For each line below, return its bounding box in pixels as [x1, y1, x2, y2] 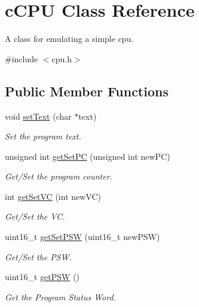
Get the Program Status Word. [5, 290, 116, 303]
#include [5, 52, 38, 65]
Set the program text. [5, 130, 81, 142]
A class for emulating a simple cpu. [5, 32, 134, 45]
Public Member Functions [5, 81, 169, 100]
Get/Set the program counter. [5, 170, 112, 183]
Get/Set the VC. [5, 210, 65, 223]
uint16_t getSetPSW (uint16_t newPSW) [5, 230, 160, 243]
